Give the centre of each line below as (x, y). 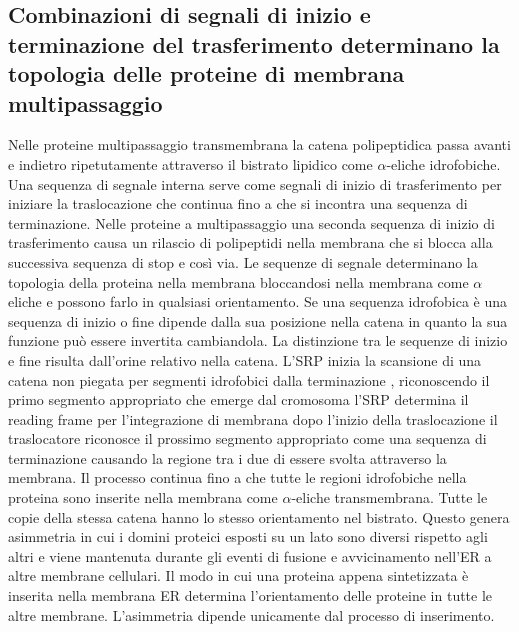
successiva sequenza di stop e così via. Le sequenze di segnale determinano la (243, 261)
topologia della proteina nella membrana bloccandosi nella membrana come (238, 281)
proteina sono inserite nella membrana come (143, 497)
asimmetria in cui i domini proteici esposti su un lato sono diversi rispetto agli (248, 536)
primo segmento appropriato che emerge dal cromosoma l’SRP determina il (238, 399)
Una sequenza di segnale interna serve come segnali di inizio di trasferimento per (255, 183)
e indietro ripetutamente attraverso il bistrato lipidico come (190, 163)
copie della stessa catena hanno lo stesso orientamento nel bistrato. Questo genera (259, 516)
